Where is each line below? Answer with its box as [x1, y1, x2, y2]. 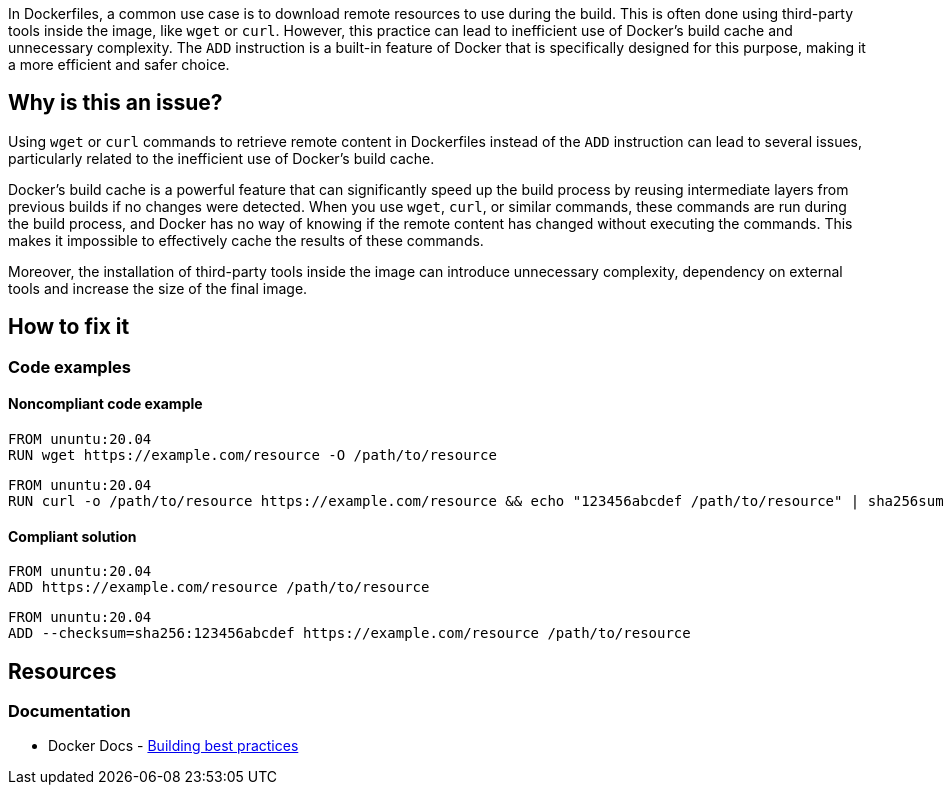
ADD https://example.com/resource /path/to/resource [8, 579, 430, 596]
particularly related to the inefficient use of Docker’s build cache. [8, 149, 435, 167]
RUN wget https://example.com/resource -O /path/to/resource [8, 446, 497, 463]
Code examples [8, 356, 132, 377]
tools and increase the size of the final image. [8, 279, 308, 297]
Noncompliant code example [8, 395, 203, 413]
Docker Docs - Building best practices [48, 737, 299, 755]
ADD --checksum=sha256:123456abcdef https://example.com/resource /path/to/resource [8, 625, 691, 642]
